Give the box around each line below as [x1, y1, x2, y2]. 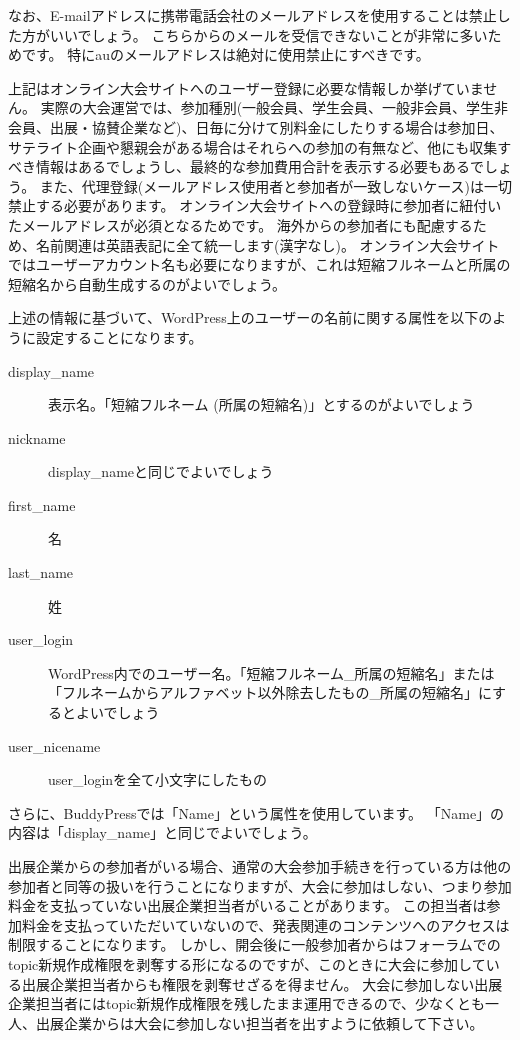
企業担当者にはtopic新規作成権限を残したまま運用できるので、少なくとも [8, 993, 486, 1014]
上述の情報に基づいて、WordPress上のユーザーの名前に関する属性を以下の [8, 307, 493, 328]
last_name [8, 562, 74, 583]
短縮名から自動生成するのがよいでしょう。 [8, 273, 287, 294]
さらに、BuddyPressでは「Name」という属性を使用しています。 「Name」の [8, 802, 505, 823]
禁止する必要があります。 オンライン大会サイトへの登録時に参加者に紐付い [8, 195, 502, 216]
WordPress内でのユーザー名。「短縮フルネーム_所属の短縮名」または [48, 662, 495, 683]
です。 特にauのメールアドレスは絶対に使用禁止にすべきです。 [21, 44, 430, 65]
